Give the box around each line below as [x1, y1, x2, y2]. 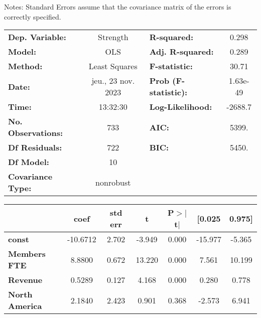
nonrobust [95, 176, 131, 188]
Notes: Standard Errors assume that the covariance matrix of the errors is [4, 2, 231, 12]
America [8, 300, 42, 312]
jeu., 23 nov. [91, 75, 135, 87]
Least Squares [88, 60, 138, 72]
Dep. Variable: [8, 31, 66, 43]
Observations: [8, 127, 63, 139]
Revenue [8, 274, 43, 286]
